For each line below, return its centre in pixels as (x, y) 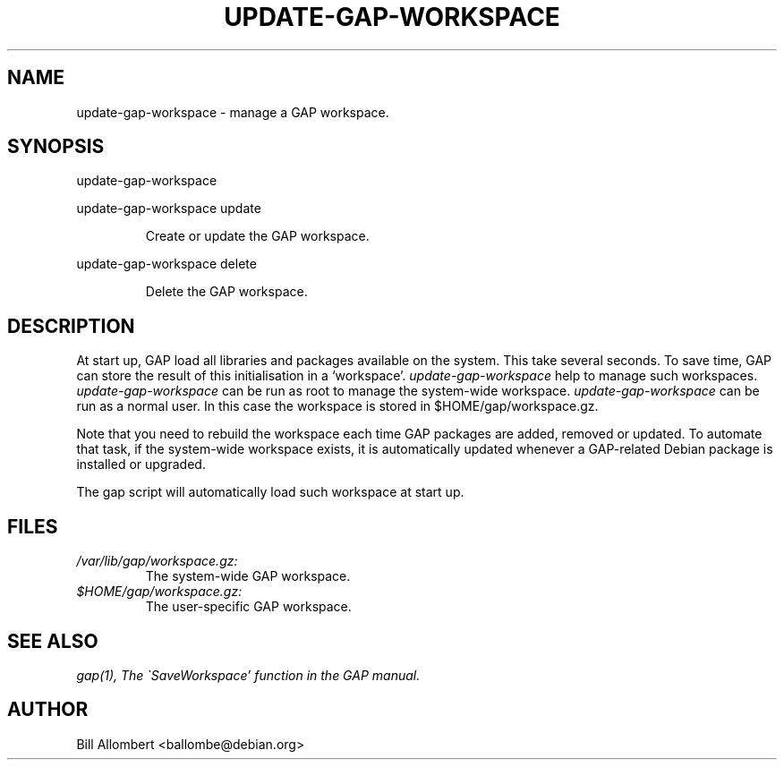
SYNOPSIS (56, 147)
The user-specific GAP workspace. (248, 607)
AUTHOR (48, 710)
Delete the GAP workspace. (226, 292)
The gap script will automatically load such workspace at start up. (270, 492)
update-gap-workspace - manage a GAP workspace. (233, 112)
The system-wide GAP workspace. (248, 576)
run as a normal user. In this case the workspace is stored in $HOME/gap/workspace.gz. (337, 406)
